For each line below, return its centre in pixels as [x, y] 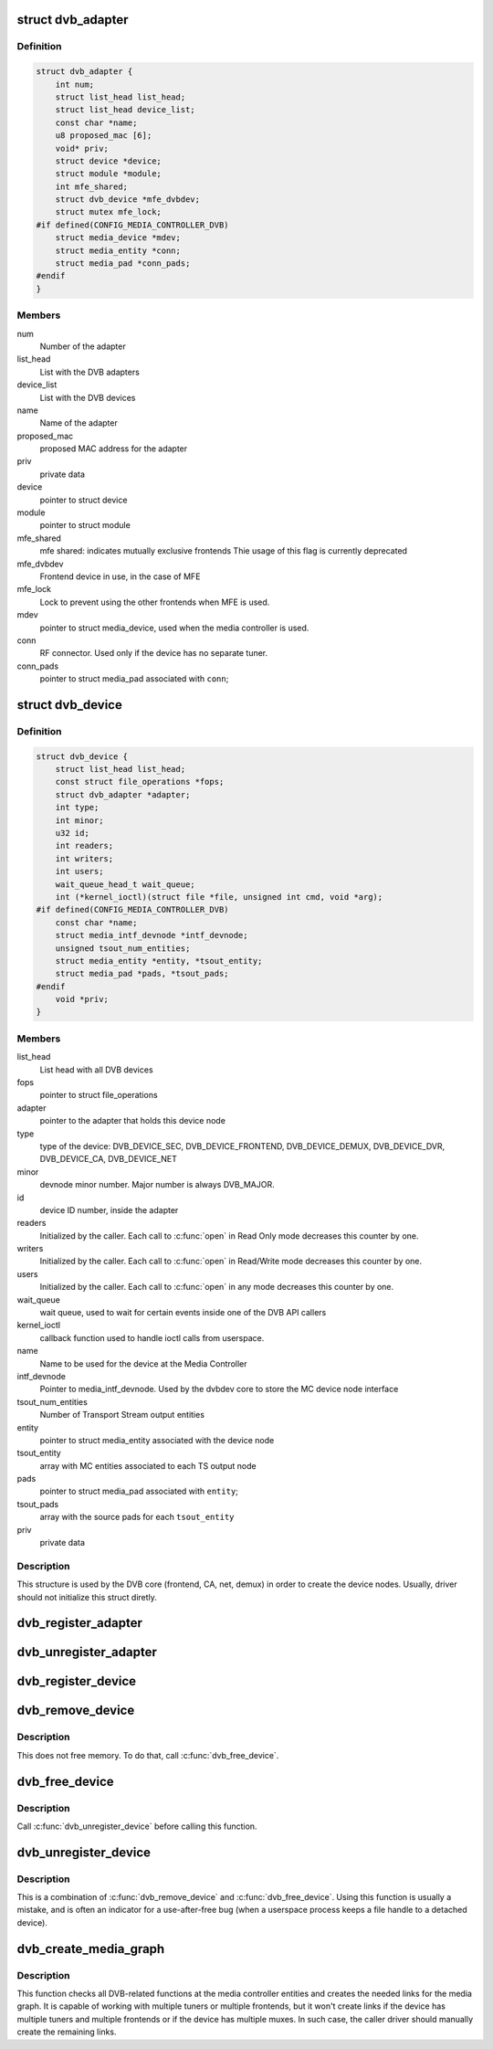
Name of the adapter [79, 423]
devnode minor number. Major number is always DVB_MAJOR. [157, 1185]
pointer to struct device [84, 500]
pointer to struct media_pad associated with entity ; [139, 1491]
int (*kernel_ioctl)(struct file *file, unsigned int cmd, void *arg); [219, 897]
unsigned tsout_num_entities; [123, 948]
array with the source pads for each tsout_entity [137, 1517]
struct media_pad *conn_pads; [123, 264]
